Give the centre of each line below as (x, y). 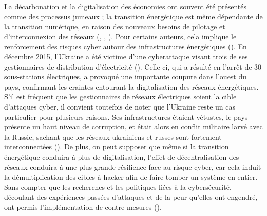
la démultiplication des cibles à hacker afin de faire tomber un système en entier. (131, 177)
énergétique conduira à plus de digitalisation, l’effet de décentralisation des (122, 156)
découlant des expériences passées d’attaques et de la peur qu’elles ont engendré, (131, 197)
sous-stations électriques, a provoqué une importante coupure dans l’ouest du (126, 77)
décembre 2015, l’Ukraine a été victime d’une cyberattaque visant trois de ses (126, 56)
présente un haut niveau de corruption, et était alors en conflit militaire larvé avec (133, 127)
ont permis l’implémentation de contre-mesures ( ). (83, 207)
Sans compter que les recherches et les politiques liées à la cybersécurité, (118, 187)
